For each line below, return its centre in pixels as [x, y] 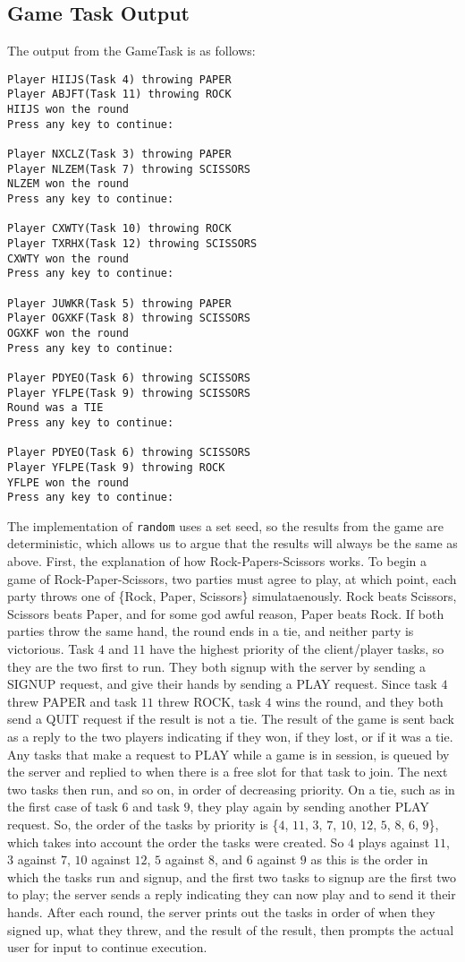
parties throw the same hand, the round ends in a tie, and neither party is [211, 631]
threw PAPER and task [72, 701]
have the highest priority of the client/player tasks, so [297, 649]
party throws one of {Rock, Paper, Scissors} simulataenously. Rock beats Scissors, [232, 596]
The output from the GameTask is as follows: [131, 51]
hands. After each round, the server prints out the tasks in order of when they [221, 911]
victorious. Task [51, 649]
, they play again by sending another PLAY [309, 807]
